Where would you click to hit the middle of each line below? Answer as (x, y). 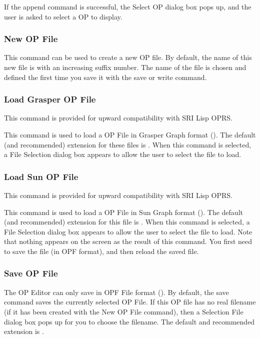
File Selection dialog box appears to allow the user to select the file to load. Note (128, 231)
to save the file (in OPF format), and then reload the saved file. (101, 251)
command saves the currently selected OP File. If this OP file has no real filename (130, 302)
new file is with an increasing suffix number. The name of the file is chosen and (125, 67)
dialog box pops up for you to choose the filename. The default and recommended (129, 321)
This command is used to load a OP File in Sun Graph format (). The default (123, 212)
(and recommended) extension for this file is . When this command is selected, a (127, 222)
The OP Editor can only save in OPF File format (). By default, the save (116, 292)
